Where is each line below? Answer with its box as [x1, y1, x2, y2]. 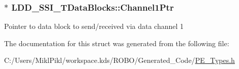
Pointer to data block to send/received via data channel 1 [4, 21, 184, 31]
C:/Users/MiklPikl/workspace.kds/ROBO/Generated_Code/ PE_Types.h [4, 55, 235, 65]
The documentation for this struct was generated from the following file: [4, 38, 229, 48]
